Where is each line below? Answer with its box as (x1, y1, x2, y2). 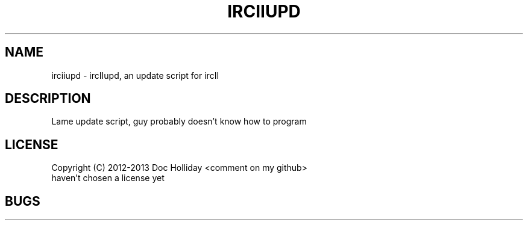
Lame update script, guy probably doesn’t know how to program (51, 116, 307, 127)
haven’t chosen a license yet (51, 173, 165, 183)
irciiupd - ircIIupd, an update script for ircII (51, 70, 219, 81)
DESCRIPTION (5, 91, 91, 106)
